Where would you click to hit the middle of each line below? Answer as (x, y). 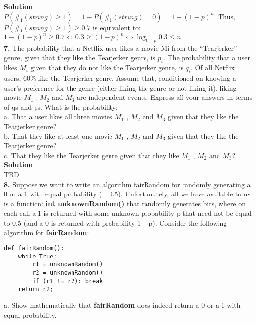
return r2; (36, 289)
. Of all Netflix (213, 68)
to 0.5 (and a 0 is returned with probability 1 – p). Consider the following (116, 222)
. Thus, (224, 16)
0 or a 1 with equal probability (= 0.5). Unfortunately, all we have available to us (127, 194)
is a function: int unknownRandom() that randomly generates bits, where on (125, 203)
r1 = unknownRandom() (68, 265)
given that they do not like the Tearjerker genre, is (107, 68)
